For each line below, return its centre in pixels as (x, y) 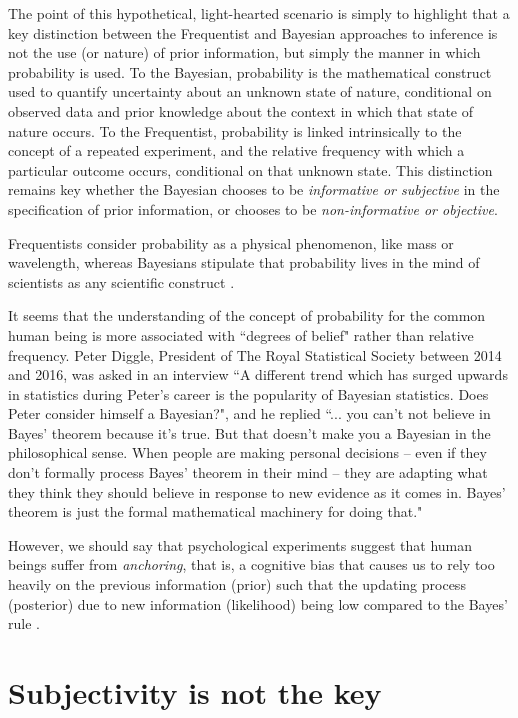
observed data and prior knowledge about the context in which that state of (241, 110)
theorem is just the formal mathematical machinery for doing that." (215, 511)
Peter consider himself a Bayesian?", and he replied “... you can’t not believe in (249, 413)
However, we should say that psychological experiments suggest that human (240, 544)
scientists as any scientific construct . (121, 281)
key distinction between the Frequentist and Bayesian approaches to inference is (253, 32)
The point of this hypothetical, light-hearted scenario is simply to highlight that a (259, 13)
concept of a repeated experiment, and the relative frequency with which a (236, 150)
